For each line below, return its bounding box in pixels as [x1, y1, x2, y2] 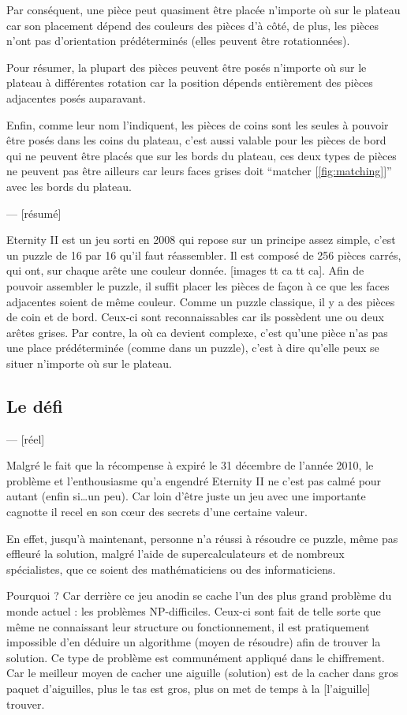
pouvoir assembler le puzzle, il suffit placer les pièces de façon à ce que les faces [6, 277, 390, 294]
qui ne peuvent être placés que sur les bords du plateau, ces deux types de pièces [6, 147, 397, 163]
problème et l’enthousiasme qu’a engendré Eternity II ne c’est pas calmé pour [6, 472, 382, 489]
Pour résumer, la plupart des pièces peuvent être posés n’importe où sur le [6, 58, 367, 75]
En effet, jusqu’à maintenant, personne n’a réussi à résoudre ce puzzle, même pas [6, 530, 398, 546]
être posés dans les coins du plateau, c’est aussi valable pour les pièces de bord [6, 132, 386, 148]
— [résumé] [6, 204, 62, 221]
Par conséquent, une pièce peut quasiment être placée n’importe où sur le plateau [6, 2, 401, 17]
